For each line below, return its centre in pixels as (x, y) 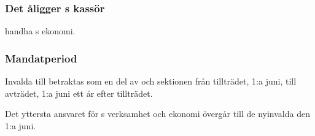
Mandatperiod (41, 58)
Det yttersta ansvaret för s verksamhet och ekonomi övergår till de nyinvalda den (157, 114)
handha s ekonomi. (40, 31)
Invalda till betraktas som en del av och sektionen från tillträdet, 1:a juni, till (151, 81)
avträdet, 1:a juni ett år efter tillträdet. (79, 93)
